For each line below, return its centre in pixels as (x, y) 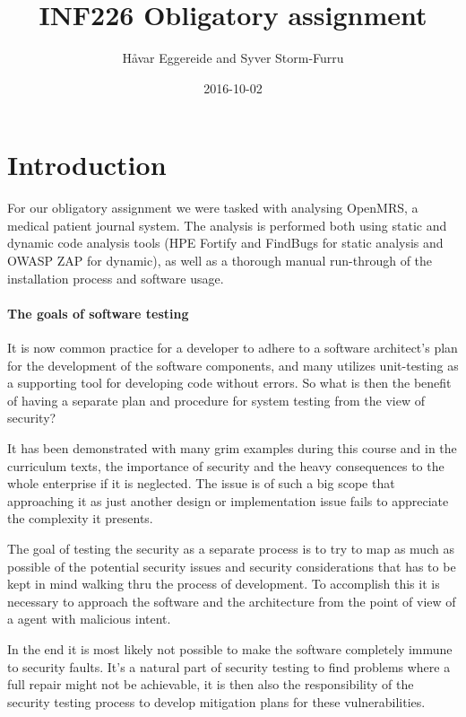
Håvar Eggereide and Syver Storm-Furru (233, 58)
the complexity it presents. (80, 518)
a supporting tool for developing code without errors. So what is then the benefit (229, 383)
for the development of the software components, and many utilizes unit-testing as (233, 365)
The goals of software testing (98, 313)
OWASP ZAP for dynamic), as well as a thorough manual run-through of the (220, 261)
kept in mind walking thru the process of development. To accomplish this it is (224, 584)
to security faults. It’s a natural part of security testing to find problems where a (229, 666)
